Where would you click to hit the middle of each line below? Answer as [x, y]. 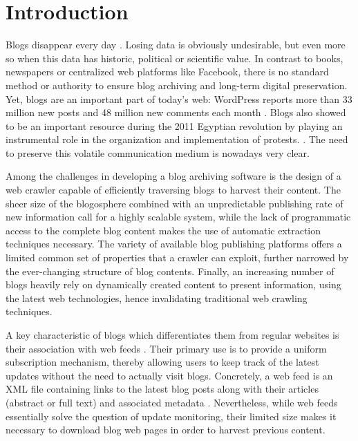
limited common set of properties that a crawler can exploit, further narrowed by [177, 257]
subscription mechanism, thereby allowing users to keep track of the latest [162, 362]
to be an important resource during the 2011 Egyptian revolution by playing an [174, 125]
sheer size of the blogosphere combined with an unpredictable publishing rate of [175, 203]
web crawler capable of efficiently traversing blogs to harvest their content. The [173, 190]
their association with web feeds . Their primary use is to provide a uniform [166, 348]
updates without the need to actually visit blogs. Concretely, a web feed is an [169, 375]
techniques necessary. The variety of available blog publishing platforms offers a [174, 244]
